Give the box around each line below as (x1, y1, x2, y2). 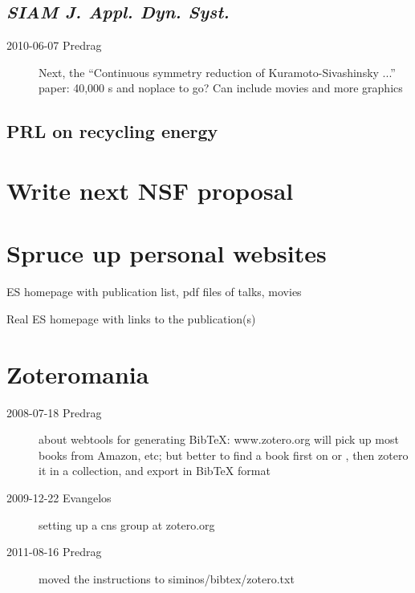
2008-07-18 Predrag (6, 404, 102, 420)
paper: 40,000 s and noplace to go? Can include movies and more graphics (39, 79, 403, 96)
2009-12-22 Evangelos (6, 489, 112, 506)
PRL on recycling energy (6, 119, 218, 144)
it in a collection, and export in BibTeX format (39, 462, 271, 479)
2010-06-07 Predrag (6, 37, 102, 54)
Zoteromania (6, 357, 149, 390)
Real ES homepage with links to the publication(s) (6, 310, 256, 327)
